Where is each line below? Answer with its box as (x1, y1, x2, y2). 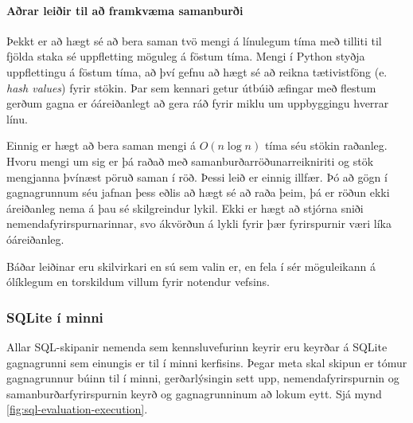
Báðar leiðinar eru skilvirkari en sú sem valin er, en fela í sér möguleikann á (6, 257, 376, 274)
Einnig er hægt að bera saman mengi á (6, 137, 196, 154)
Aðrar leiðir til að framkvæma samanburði (6, 2, 244, 18)
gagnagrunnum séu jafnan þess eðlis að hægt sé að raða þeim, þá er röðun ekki (6, 184, 390, 201)
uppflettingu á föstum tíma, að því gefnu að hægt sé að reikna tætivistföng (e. (6, 63, 388, 80)
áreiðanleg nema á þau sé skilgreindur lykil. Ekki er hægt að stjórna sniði (6, 199, 364, 216)
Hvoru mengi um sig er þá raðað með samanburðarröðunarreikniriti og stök (6, 152, 374, 169)
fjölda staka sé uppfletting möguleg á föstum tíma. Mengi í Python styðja (6, 48, 365, 65)
